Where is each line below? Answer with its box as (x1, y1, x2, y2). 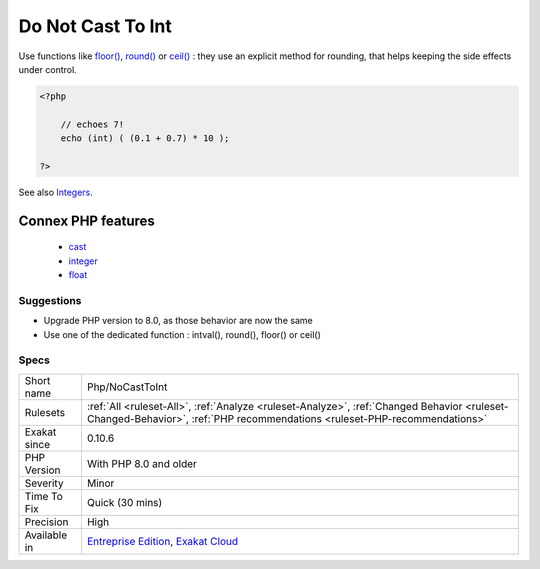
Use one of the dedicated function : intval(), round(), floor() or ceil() (43, 328, 322, 340)
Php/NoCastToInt (86, 380, 168, 394)
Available (24, 528, 68, 542)
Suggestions (18, 293, 82, 307)
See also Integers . (18, 186, 94, 198)
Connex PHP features (18, 212, 155, 229)
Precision (24, 515, 69, 529)
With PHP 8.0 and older (86, 456, 197, 470)
